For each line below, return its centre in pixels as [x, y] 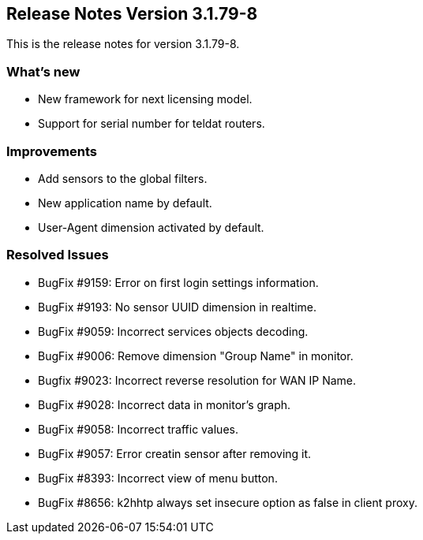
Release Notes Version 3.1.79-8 [132, 14]
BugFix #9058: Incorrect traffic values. [138, 429]
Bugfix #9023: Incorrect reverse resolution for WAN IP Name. [197, 380]
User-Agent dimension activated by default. [151, 227]
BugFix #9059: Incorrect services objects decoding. [173, 331]
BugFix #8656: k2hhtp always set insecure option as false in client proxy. [228, 502]
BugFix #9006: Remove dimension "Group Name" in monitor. [196, 356]
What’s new [43, 71]
